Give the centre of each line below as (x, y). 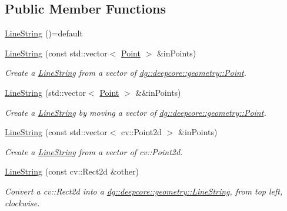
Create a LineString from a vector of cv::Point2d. (94, 151)
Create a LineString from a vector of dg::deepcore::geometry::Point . (126, 73)
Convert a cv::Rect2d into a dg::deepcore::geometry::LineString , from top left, (144, 191)
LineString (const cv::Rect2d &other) (72, 171)
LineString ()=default (44, 33)
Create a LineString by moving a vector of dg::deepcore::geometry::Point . (136, 112)
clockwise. (22, 202)
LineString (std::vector (46, 92)
